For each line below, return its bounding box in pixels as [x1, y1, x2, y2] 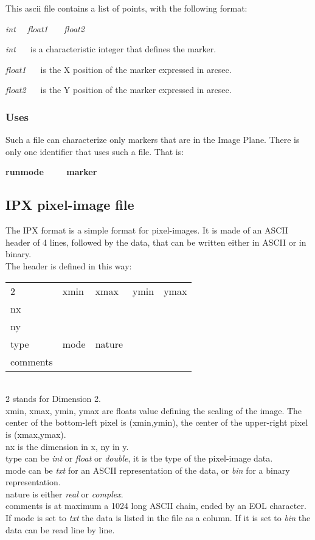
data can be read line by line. [5, 523, 115, 536]
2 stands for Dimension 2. [5, 392, 101, 405]
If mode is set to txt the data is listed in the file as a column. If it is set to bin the [5, 511, 311, 524]
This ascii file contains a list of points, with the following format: [5, 2, 247, 14]
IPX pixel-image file [5, 195, 134, 214]
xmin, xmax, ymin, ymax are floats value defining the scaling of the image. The [5, 404, 302, 417]
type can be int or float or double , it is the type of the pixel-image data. [5, 452, 273, 465]
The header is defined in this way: [5, 259, 132, 272]
